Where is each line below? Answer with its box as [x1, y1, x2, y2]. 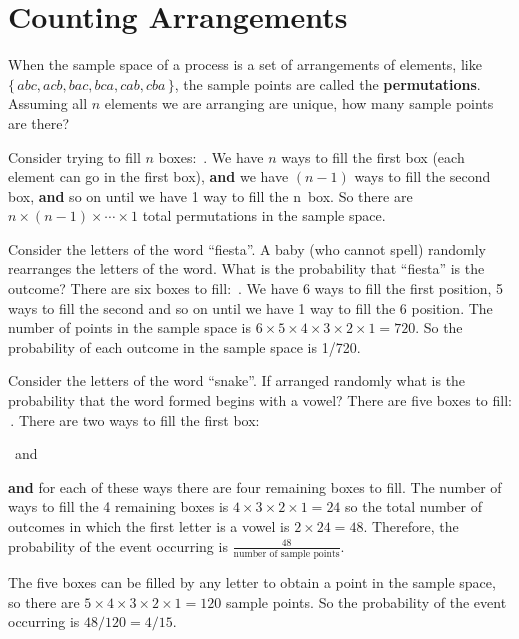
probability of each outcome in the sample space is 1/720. [8, 336, 361, 357]
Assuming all [8, 93, 88, 114]
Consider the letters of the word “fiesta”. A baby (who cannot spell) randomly [8, 238, 487, 259]
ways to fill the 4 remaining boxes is [8, 496, 229, 517]
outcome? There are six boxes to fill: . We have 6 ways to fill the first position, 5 [8, 278, 504, 299]
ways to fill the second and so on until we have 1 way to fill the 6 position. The [8, 297, 493, 318]
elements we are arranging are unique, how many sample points [104, 93, 494, 114]
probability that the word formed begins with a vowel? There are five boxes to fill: [8, 390, 512, 411]
